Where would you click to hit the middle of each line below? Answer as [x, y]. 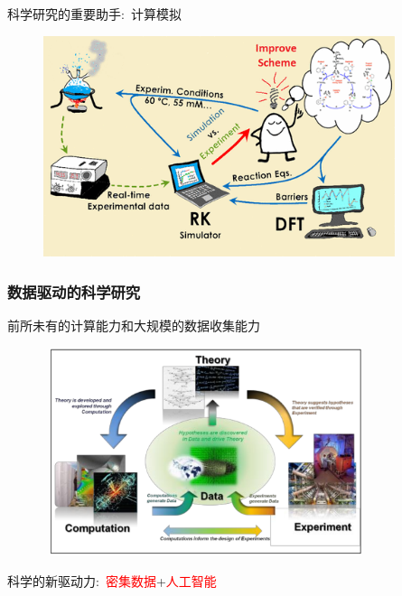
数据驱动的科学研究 [74, 291]
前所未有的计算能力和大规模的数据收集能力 [134, 326]
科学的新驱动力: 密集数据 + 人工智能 [112, 580]
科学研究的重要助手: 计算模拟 [94, 14]
